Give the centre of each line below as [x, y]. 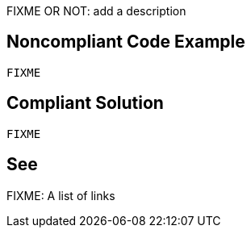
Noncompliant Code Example [126, 42]
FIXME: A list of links [61, 195]
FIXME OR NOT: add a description [96, 11]
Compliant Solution [85, 103]
